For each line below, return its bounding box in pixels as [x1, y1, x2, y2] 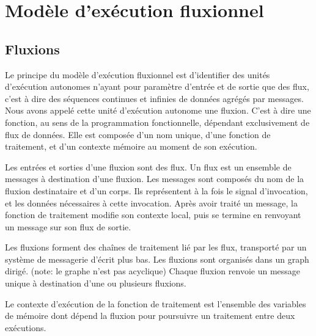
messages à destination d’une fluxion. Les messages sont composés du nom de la [5, 172, 304, 185]
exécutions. [5, 321, 46, 334]
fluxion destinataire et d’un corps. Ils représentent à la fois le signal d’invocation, [5, 184, 308, 197]
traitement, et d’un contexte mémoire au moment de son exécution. [5, 140, 257, 153]
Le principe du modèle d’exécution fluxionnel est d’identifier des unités [5, 68, 270, 81]
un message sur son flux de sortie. [5, 220, 131, 233]
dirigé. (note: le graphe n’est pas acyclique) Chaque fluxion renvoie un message [5, 265, 301, 277]
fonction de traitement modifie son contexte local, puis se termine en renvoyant [5, 208, 301, 221]
